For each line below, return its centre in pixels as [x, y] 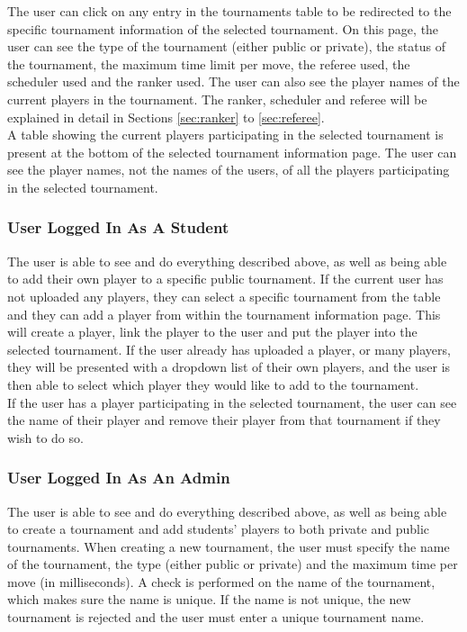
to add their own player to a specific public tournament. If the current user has [225, 279]
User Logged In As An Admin [119, 478]
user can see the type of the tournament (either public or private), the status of [226, 46]
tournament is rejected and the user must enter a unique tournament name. [216, 617]
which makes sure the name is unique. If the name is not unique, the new [209, 599]
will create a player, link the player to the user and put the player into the [212, 332]
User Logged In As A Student [118, 227]
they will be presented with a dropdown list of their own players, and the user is [229, 367]
